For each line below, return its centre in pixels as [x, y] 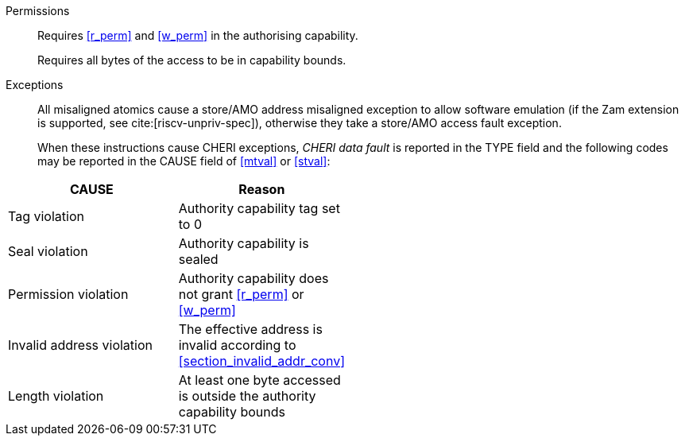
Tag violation [46, 216]
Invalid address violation [80, 345]
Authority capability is [244, 243]
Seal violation [48, 251]
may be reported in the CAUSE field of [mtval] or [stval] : [184, 161]
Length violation [56, 396]
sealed [198, 259]
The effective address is [250, 329]
